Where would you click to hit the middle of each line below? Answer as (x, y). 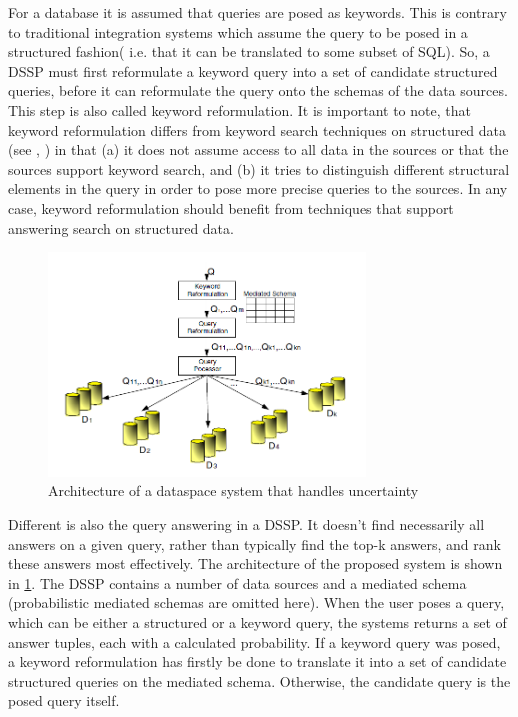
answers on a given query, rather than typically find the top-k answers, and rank (254, 543)
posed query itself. (64, 700)
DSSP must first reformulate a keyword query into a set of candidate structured (253, 70)
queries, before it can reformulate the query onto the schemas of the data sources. (258, 90)
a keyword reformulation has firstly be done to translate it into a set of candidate (257, 661)
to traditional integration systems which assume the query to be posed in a (238, 31)
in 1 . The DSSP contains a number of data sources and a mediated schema (237, 582)
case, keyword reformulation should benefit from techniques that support (231, 207)
